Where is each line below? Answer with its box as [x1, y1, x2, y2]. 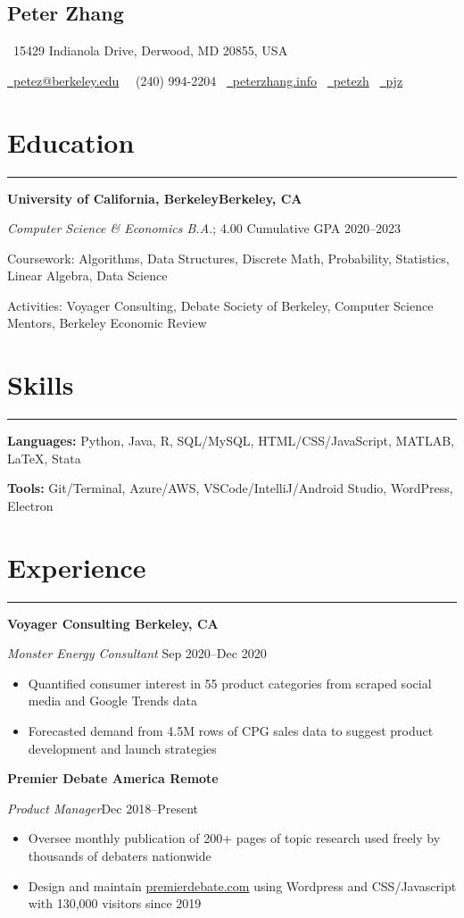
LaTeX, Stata [7, 448, 81, 467]
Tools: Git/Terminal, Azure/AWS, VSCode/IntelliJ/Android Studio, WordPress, [7, 479, 453, 497]
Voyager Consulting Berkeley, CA [7, 613, 219, 632]
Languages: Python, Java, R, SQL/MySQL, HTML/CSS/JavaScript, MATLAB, [7, 431, 454, 450]
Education [7, 123, 135, 160]
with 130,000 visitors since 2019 [28, 894, 202, 913]
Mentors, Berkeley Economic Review [7, 313, 207, 332]
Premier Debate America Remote [7, 769, 219, 788]
